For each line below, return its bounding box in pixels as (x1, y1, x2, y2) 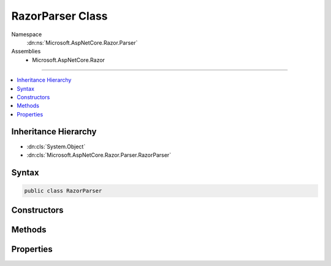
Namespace (11, 31, 42, 38)
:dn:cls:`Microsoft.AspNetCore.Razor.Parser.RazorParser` (26, 151, 172, 159)
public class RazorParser (24, 187, 102, 194)
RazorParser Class (11, 9, 108, 23)
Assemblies (11, 48, 41, 55)
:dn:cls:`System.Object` (26, 143, 86, 150)
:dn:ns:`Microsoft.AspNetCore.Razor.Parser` (26, 39, 138, 46)
